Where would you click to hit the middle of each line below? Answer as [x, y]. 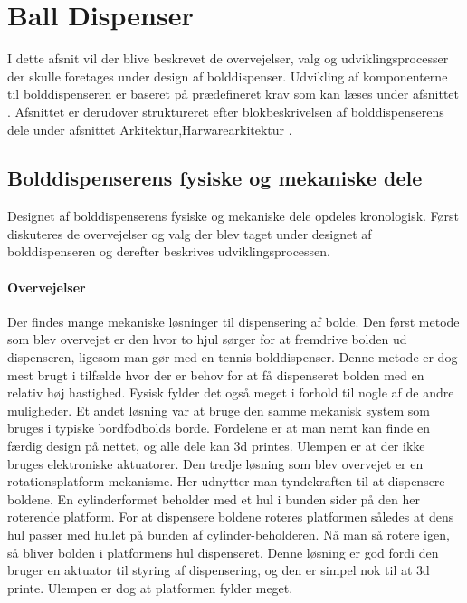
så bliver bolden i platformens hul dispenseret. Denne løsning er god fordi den [223, 552]
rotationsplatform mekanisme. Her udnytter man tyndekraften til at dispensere [226, 481]
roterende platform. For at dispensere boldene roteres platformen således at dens [231, 517]
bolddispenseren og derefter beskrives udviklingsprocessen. [169, 251]
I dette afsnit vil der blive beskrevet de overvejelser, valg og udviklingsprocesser [228, 58]
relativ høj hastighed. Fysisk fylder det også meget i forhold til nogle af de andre [231, 392]
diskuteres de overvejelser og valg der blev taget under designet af [190, 233]
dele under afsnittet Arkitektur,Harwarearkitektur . [150, 129]
